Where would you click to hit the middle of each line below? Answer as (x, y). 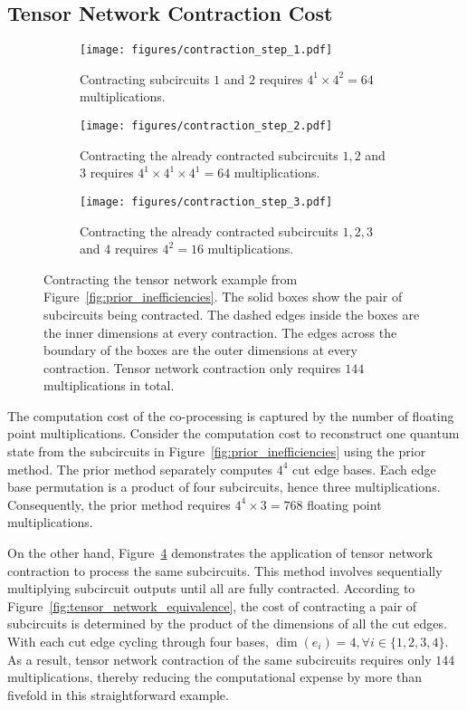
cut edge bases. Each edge (364, 469)
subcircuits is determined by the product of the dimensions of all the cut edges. (227, 624)
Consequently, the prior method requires (119, 504)
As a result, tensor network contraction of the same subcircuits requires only (219, 659)
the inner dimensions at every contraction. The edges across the (220, 332)
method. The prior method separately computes (140, 469)
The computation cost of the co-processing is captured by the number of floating (231, 415)
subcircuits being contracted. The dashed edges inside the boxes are (232, 314)
